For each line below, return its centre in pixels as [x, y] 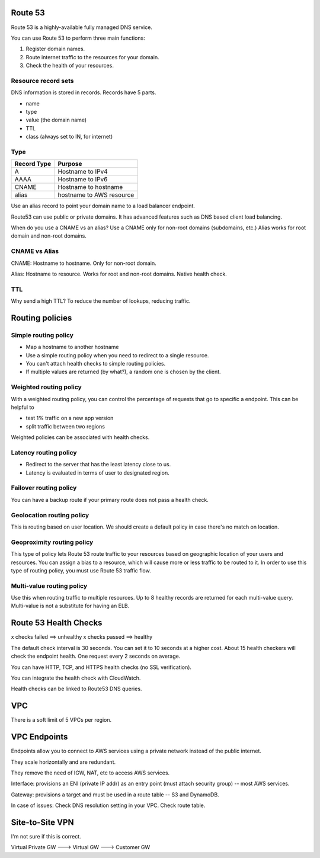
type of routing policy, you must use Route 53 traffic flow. [81, 570]
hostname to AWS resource [96, 195]
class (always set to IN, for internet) [69, 137]
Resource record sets [42, 81]
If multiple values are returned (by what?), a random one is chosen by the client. [124, 372]
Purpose [70, 164]
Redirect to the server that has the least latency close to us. [98, 465]
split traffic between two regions [65, 426]
